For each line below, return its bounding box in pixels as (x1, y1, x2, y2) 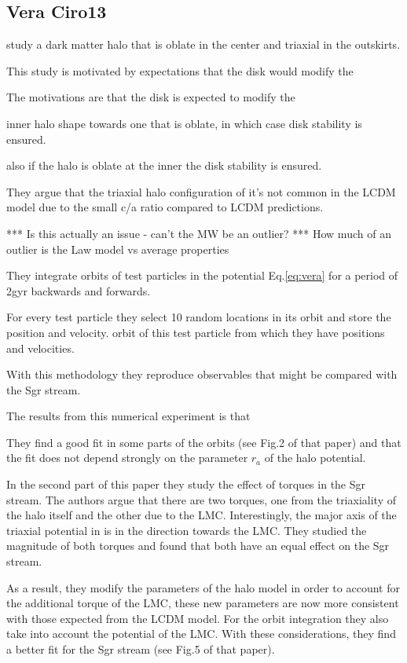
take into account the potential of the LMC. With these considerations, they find (6, 625, 396, 642)
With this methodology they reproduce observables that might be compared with (6, 366, 398, 383)
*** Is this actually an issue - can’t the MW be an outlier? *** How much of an (6, 225, 391, 241)
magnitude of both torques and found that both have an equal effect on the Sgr (6, 537, 390, 554)
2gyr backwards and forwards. (6, 282, 151, 299)
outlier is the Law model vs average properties (6, 240, 229, 257)
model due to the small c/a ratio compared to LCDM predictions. (6, 199, 324, 215)
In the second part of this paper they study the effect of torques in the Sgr (6, 476, 366, 493)
